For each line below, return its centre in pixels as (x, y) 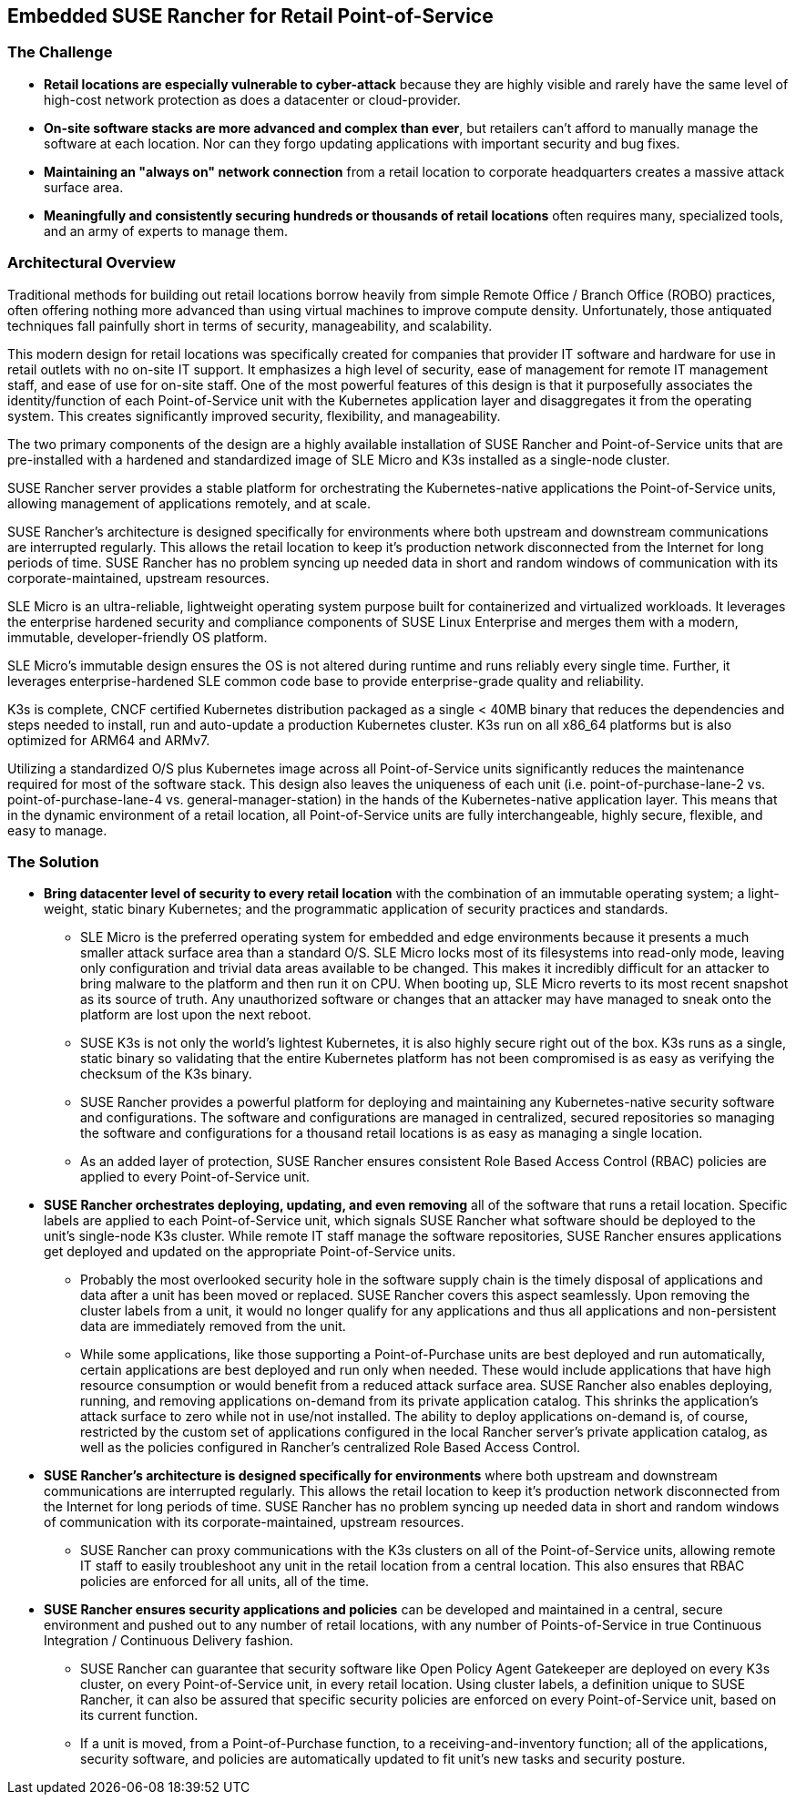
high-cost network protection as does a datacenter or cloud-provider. (252, 99)
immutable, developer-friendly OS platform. (138, 637)
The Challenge (60, 52)
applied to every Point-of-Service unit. (195, 1177)
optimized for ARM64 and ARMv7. (109, 740)
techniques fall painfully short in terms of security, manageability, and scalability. (250, 325)
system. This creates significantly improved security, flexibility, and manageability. (254, 415)
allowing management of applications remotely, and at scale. (189, 503)
